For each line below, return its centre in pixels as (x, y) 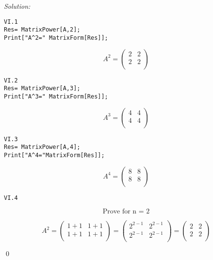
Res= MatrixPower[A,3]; (42, 89)
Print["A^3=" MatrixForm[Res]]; (56, 96)
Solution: (17, 6)
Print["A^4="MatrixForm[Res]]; (54, 155)
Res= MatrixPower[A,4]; (42, 147)
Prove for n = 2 (126, 212)
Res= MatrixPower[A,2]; (42, 30)
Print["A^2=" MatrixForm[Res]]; (56, 38)
